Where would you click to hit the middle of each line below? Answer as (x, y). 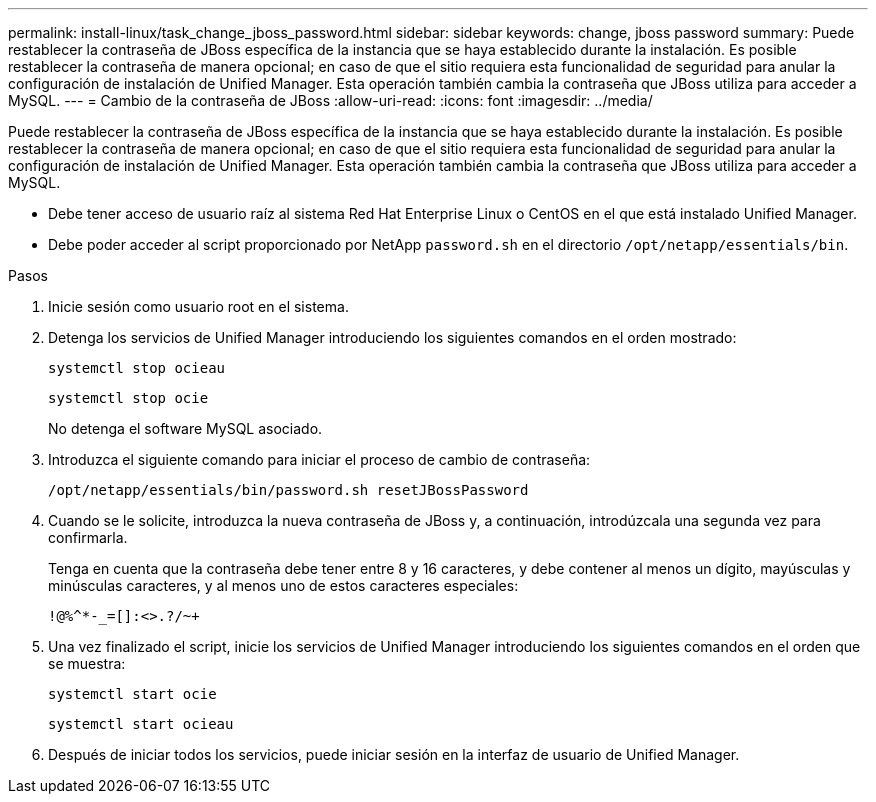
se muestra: (87, 663)
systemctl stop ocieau (137, 368)
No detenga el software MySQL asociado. (185, 428)
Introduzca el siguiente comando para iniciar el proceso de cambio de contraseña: (319, 459)
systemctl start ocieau (141, 724)
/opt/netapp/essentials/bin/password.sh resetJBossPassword (288, 490)
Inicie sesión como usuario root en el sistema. (198, 306)
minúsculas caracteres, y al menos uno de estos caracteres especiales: (283, 585)
